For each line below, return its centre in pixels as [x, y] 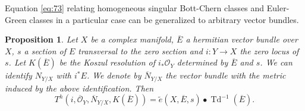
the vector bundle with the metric [226, 75]
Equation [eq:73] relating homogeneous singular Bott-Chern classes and [135, 8]
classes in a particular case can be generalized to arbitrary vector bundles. [164, 19]
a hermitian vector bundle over [242, 39]
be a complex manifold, [132, 39]
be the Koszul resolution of [107, 62]
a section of [45, 50]
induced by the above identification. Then [79, 88]
